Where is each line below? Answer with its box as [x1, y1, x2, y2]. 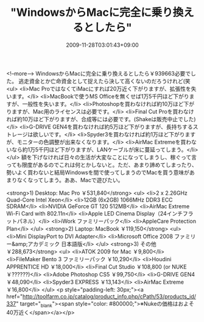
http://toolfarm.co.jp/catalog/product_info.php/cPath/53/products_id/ [22, 293, 197, 300]
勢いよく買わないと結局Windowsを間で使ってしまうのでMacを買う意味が [6, 169, 190, 176]
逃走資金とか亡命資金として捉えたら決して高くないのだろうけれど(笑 [18, 77, 191, 85]
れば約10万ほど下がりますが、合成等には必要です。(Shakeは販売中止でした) [6, 115, 196, 122]
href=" [6, 293, 23, 300]
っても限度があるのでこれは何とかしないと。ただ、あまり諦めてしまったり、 [6, 161, 198, 168]
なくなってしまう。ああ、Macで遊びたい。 [16, 176, 124, 183]
